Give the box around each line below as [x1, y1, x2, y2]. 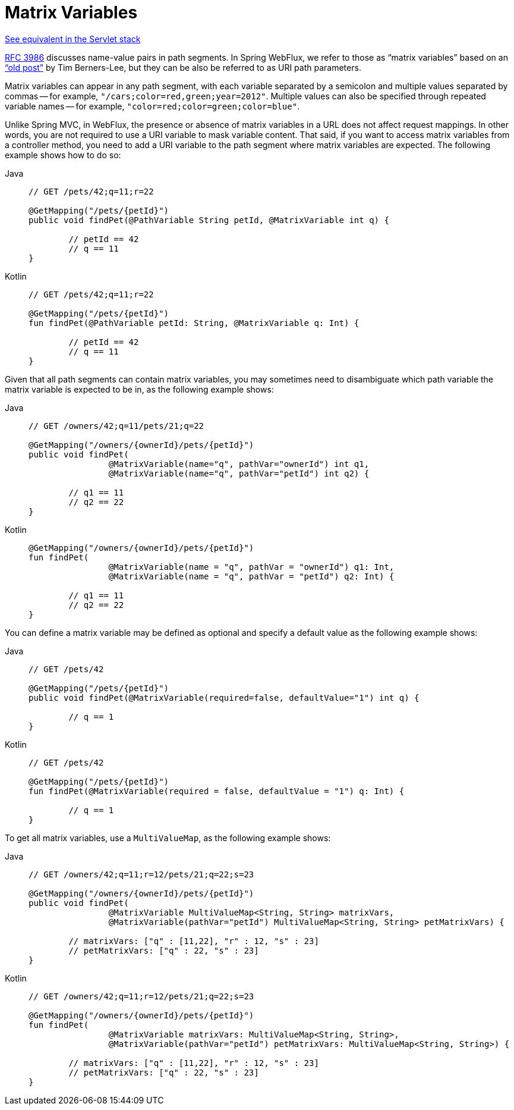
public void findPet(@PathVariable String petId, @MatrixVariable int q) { [29, 215, 389, 225]
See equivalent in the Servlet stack [5, 33, 141, 44]
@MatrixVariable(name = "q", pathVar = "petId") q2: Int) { [108, 571, 395, 581]
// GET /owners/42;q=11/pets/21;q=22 [29, 421, 204, 431]
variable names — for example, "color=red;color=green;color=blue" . [5, 101, 300, 111]
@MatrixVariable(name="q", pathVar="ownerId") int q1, [108, 459, 370, 469]
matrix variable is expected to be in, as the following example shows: [5, 384, 274, 394]
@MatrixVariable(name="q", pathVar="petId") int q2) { [108, 468, 370, 478]
